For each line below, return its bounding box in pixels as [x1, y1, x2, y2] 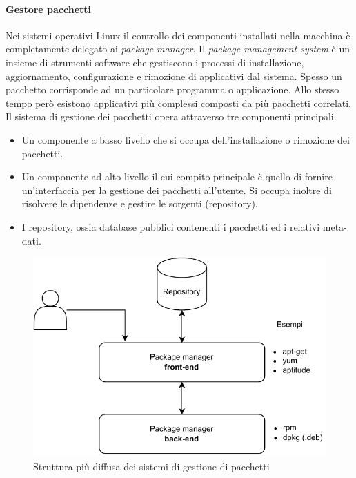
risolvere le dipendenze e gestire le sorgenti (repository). [21, 196, 258, 211]
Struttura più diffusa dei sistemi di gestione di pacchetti [33, 459, 270, 473]
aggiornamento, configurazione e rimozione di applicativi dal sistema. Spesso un [6, 68, 342, 83]
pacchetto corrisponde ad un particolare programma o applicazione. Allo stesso [6, 82, 339, 97]
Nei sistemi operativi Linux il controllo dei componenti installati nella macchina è [6, 28, 350, 42]
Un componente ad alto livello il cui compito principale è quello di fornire [21, 169, 333, 184]
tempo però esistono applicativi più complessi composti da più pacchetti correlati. [6, 95, 352, 110]
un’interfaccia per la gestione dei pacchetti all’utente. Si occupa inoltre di [21, 182, 332, 197]
